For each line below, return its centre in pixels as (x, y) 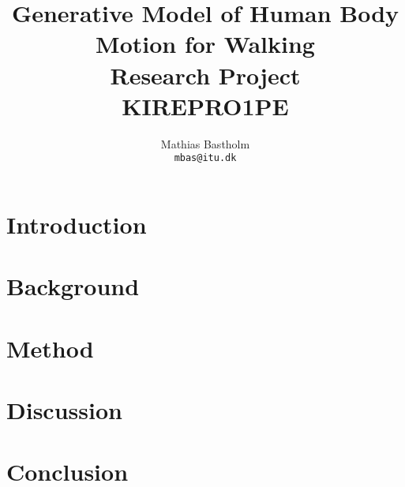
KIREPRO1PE (205, 105)
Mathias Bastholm (205, 143)
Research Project (205, 75)
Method (50, 348)
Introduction (77, 224)
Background (73, 286)
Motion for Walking (205, 44)
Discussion (64, 410)
